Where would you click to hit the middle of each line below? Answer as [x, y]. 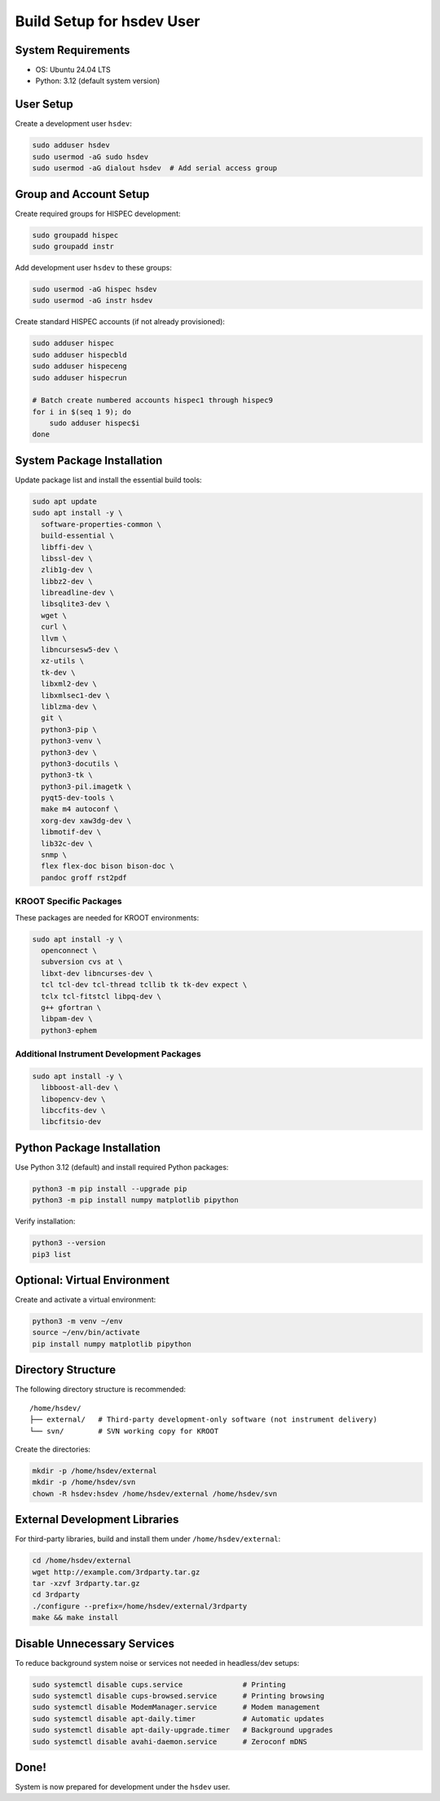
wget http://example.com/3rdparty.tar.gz [116, 1572]
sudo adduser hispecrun [80, 378]
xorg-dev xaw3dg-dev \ [86, 820]
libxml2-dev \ [69, 684]
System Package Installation [89, 460]
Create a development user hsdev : [73, 124]
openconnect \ [69, 950]
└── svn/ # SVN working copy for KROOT [124, 1431]
